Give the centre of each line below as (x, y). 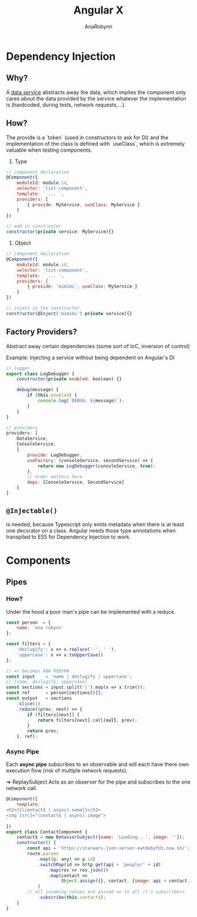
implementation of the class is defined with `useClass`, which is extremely (96, 143)
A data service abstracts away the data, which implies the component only (96, 92)
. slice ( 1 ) (29, 704)
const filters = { (28, 644)
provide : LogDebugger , (55, 455)
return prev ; (43, 731)
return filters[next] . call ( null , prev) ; (87, 720)
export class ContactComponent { (47, 832)
